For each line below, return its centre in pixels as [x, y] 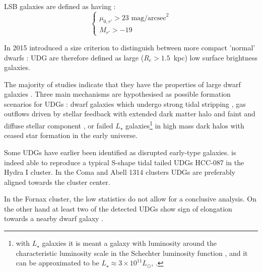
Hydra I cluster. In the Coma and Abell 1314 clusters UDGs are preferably [120, 172]
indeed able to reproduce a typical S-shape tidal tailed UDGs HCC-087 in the [124, 162]
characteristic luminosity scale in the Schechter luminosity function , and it [132, 253]
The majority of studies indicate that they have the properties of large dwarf [122, 84]
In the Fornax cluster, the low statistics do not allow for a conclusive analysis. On [130, 199]
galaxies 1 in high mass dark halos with [185, 125]
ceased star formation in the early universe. [71, 135]
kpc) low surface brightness [216, 57]
